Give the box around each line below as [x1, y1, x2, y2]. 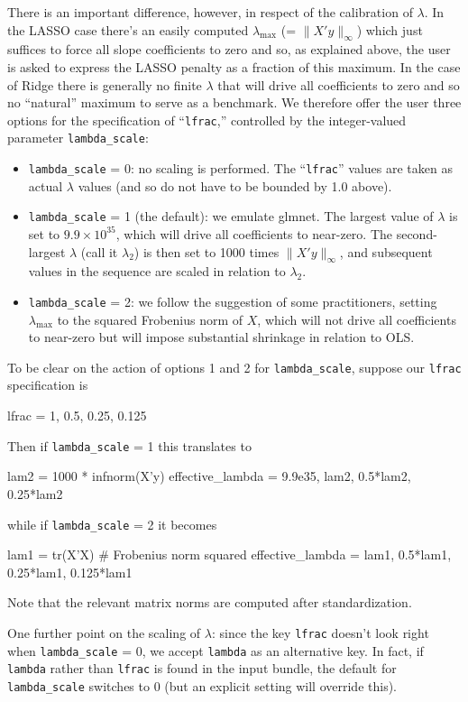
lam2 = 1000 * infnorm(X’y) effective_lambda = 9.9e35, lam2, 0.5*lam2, [7, 466, 411, 485]
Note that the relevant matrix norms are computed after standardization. [7, 593, 412, 612]
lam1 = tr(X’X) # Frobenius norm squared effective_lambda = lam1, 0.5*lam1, [7, 545, 452, 564]
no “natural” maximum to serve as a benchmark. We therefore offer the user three [7, 93, 462, 112]
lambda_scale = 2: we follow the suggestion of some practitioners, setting [28, 291, 437, 310]
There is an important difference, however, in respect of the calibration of [7, 3, 413, 21]
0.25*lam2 [7, 484, 63, 503]
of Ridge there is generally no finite [7, 75, 202, 94]
